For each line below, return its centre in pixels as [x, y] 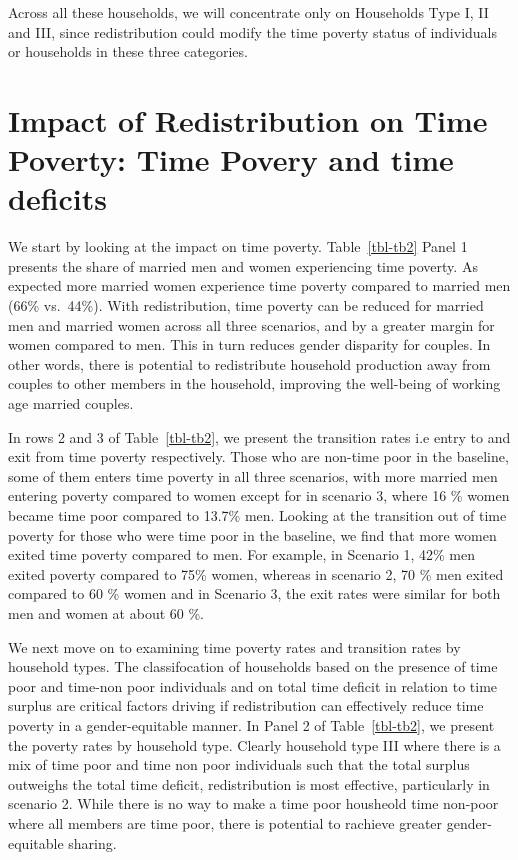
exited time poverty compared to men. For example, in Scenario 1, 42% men [241, 554]
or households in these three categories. [128, 51]
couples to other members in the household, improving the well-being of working [254, 383]
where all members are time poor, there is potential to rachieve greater [225, 822]
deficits [58, 198]
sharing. [92, 842]
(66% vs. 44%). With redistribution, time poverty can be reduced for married [246, 305]
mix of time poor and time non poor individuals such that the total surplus [239, 764]
